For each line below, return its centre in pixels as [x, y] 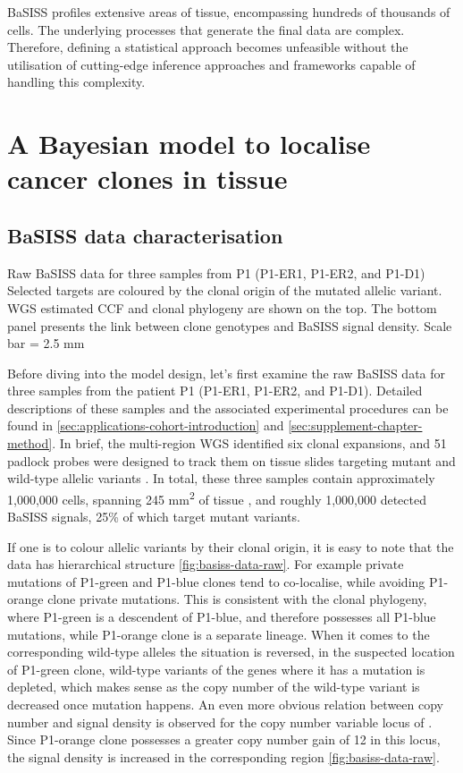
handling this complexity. [76, 82]
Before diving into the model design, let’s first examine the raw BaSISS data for [227, 373]
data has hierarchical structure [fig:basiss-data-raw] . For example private [206, 564]
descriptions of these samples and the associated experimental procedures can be [228, 408]
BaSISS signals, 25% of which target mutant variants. [154, 517]
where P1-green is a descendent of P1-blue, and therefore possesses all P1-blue [222, 617]
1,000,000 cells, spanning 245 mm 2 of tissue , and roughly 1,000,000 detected [217, 497]
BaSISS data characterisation [145, 235]
